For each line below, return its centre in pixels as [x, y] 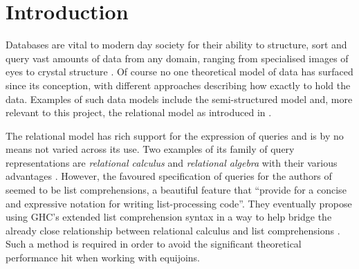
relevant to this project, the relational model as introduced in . [139, 112]
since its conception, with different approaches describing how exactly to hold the [178, 85]
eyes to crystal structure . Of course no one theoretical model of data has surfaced [179, 72]
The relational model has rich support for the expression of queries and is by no [175, 135]
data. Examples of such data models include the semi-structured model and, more [179, 99]
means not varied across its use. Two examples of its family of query [150, 149]
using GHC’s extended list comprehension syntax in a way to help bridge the [169, 217]
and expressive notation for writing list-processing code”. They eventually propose [179, 203]
